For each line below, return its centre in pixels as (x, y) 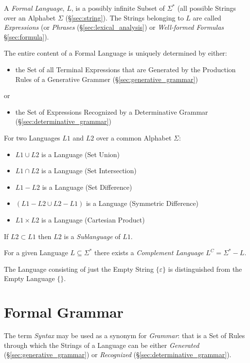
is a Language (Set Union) (81, 154)
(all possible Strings (207, 8)
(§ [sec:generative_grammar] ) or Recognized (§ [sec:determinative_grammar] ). (118, 354)
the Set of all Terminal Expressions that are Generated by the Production (125, 69)
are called (207, 17)
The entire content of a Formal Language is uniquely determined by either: (116, 53)
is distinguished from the (205, 269)
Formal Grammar (64, 312)
